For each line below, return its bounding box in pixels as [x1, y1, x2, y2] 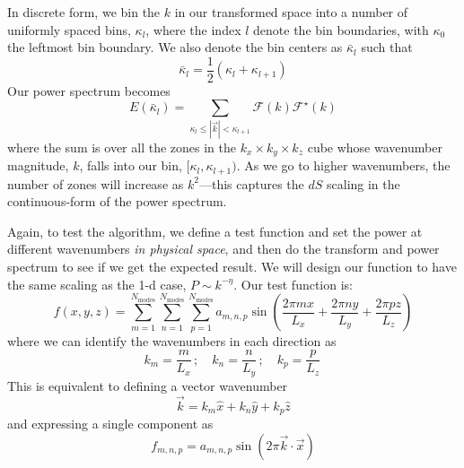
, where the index [145, 20, 241, 39]
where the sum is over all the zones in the [7, 137, 236, 156]
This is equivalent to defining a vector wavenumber [7, 376, 288, 394]
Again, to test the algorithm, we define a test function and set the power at [7, 221, 423, 240]
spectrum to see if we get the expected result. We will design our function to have [7, 257, 457, 276]
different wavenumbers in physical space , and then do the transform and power [7, 239, 440, 258]
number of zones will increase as [7, 174, 184, 193]
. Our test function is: [233, 274, 354, 293]
